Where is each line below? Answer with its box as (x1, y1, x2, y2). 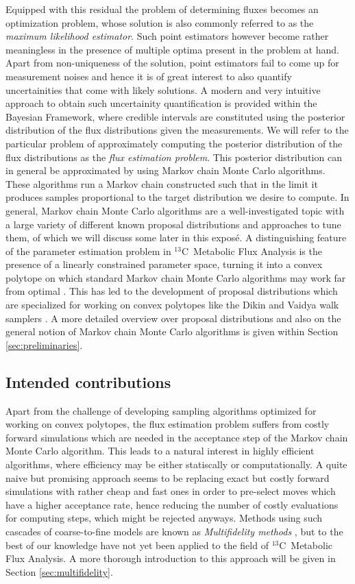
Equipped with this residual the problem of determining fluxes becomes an (5, 2, 319, 16)
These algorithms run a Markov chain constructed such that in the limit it (5, 176, 318, 191)
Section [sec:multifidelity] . (5, 564, 113, 579)
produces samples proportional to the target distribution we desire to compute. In (5, 190, 350, 204)
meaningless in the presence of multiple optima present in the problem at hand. (5, 42, 339, 56)
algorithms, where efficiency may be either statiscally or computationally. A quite (5, 457, 347, 472)
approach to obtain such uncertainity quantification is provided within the (5, 96, 317, 110)
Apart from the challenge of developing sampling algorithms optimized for (5, 403, 317, 417)
